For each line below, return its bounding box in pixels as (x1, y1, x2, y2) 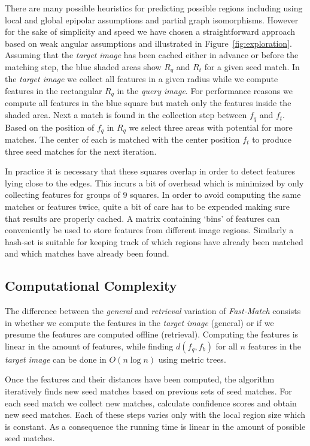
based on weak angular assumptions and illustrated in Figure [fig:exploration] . (5, 37, 292, 49)
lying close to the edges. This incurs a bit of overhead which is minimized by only (5, 176, 304, 189)
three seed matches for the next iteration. (5, 144, 157, 157)
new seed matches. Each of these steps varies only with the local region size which (5, 408, 305, 421)
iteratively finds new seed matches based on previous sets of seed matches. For (5, 385, 292, 397)
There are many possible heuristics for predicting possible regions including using (5, 2, 303, 14)
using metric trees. (158, 352, 226, 365)
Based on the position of (5, 120, 95, 133)
